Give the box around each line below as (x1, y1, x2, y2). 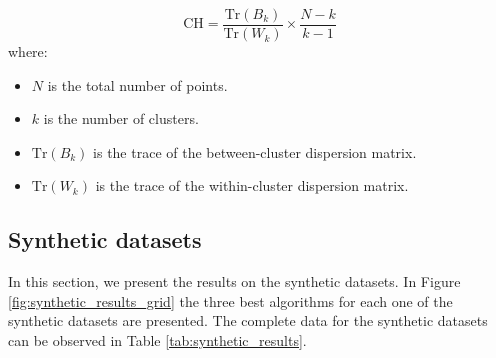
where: (8, 41, 48, 62)
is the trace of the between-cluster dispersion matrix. (93, 141, 417, 162)
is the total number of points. (47, 74, 228, 95)
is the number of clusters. (43, 108, 199, 129)
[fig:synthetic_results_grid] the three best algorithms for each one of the (8, 290, 453, 311)
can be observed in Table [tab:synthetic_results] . (8, 330, 307, 351)
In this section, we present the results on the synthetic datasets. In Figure (8, 271, 461, 292)
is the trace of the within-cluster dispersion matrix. (95, 175, 409, 196)
